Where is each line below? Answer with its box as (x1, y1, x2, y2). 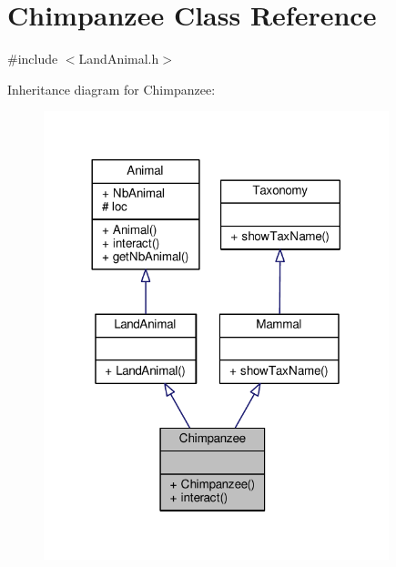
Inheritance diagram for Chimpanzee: (7, 79, 216, 98)
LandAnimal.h (78, 49, 159, 68)
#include (7, 49, 58, 68)
